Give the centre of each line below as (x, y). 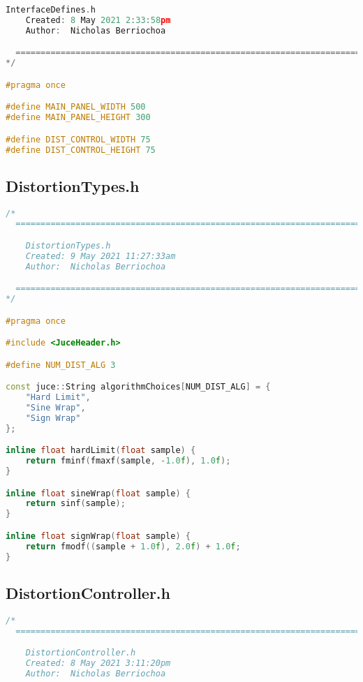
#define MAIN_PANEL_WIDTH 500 (76, 107)
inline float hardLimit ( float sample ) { (101, 451)
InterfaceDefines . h (51, 10)
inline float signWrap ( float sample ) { (98, 536)
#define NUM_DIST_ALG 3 (61, 365)
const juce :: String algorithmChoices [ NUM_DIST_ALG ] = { (138, 387)
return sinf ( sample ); (75, 504)
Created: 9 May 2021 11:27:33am (101, 256)
